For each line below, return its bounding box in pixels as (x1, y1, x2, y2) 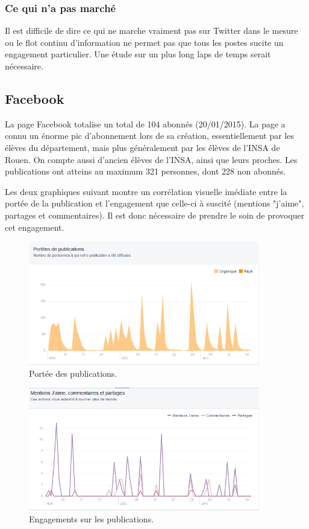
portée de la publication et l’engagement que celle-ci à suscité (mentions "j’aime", (5, 197, 304, 210)
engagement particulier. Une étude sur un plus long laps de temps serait (5, 48, 271, 60)
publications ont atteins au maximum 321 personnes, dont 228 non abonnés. (5, 165, 286, 178)
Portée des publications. (29, 367, 117, 379)
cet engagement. (5, 220, 64, 233)
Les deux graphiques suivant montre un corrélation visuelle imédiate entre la (5, 185, 287, 197)
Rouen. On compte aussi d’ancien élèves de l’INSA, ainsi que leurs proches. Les (5, 153, 298, 165)
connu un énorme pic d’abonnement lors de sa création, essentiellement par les (5, 129, 295, 142)
